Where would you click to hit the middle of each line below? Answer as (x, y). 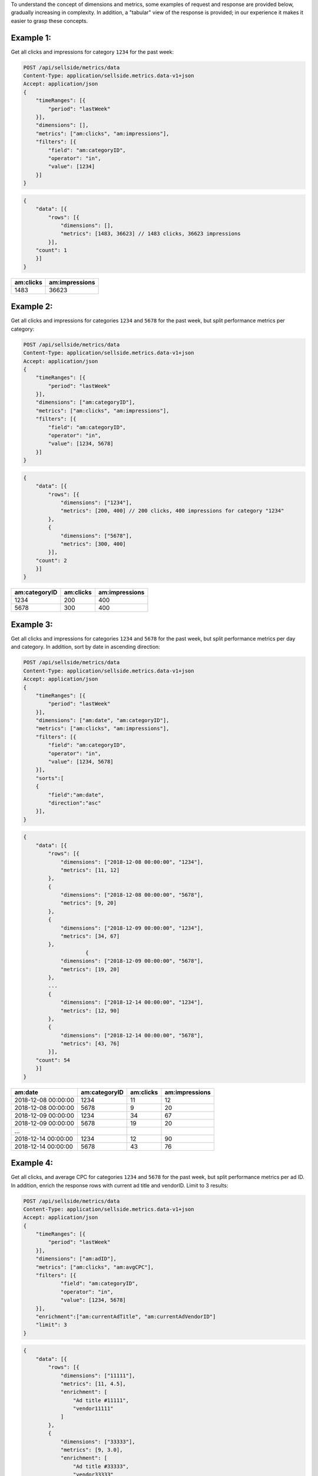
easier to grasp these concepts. (49, 21)
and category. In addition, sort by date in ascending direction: (85, 647)
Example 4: (32, 1163)
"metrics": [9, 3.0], (92, 1450)
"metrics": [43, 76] (90, 1044)
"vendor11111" (93, 1409)
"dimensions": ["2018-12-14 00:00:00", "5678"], (132, 1035)
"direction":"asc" (74, 803)
